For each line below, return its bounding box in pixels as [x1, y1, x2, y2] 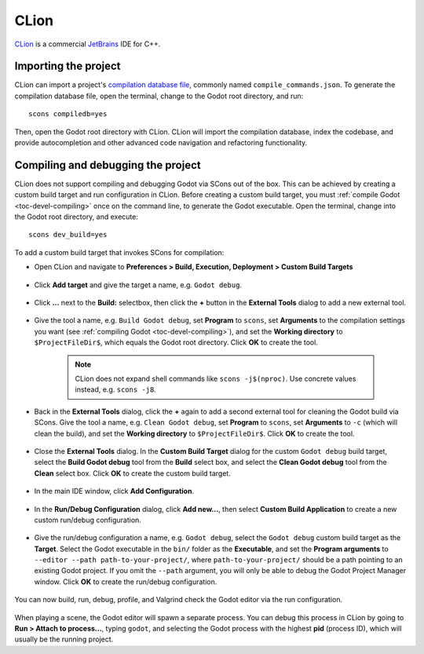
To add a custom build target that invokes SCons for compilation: [14, 247, 225, 257]
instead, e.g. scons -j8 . [75, 385, 156, 394]
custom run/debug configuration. [34, 515, 141, 524]
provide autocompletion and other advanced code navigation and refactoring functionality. [14, 138, 308, 148]
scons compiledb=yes [28, 110, 108, 119]
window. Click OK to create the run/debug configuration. [34, 577, 217, 586]
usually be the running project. [14, 634, 114, 644]
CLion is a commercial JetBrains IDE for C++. [14, 39, 161, 49]
